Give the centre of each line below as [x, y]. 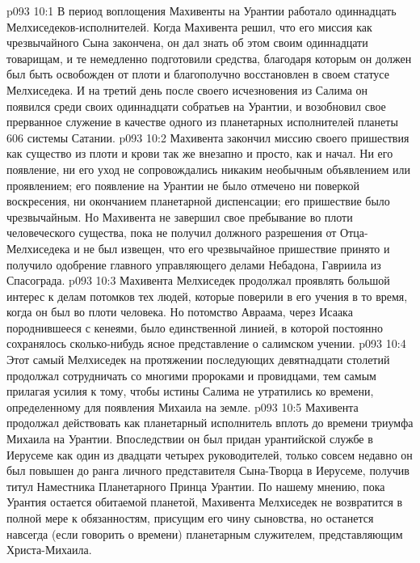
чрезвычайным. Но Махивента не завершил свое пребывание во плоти [180, 216]
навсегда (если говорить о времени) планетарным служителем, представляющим [205, 533]
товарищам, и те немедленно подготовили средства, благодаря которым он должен [209, 58]
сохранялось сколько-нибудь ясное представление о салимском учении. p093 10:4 [206, 343]
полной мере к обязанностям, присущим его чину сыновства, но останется [190, 518]
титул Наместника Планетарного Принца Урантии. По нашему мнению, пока [196, 486]
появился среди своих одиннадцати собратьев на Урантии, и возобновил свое [196, 106]
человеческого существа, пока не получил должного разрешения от [172, 233]
